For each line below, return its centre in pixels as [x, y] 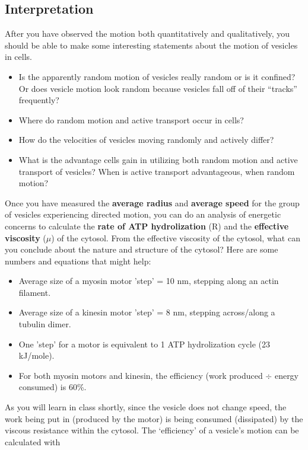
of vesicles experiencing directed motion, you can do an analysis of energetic [143, 214]
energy [287, 375]
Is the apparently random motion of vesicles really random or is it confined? [157, 76]
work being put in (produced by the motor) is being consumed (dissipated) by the [154, 418]
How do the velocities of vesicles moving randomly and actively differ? [146, 140]
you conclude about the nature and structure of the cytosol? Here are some [142, 249]
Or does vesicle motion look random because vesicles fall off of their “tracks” [158, 88]
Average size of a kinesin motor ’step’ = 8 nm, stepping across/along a [147, 312]
